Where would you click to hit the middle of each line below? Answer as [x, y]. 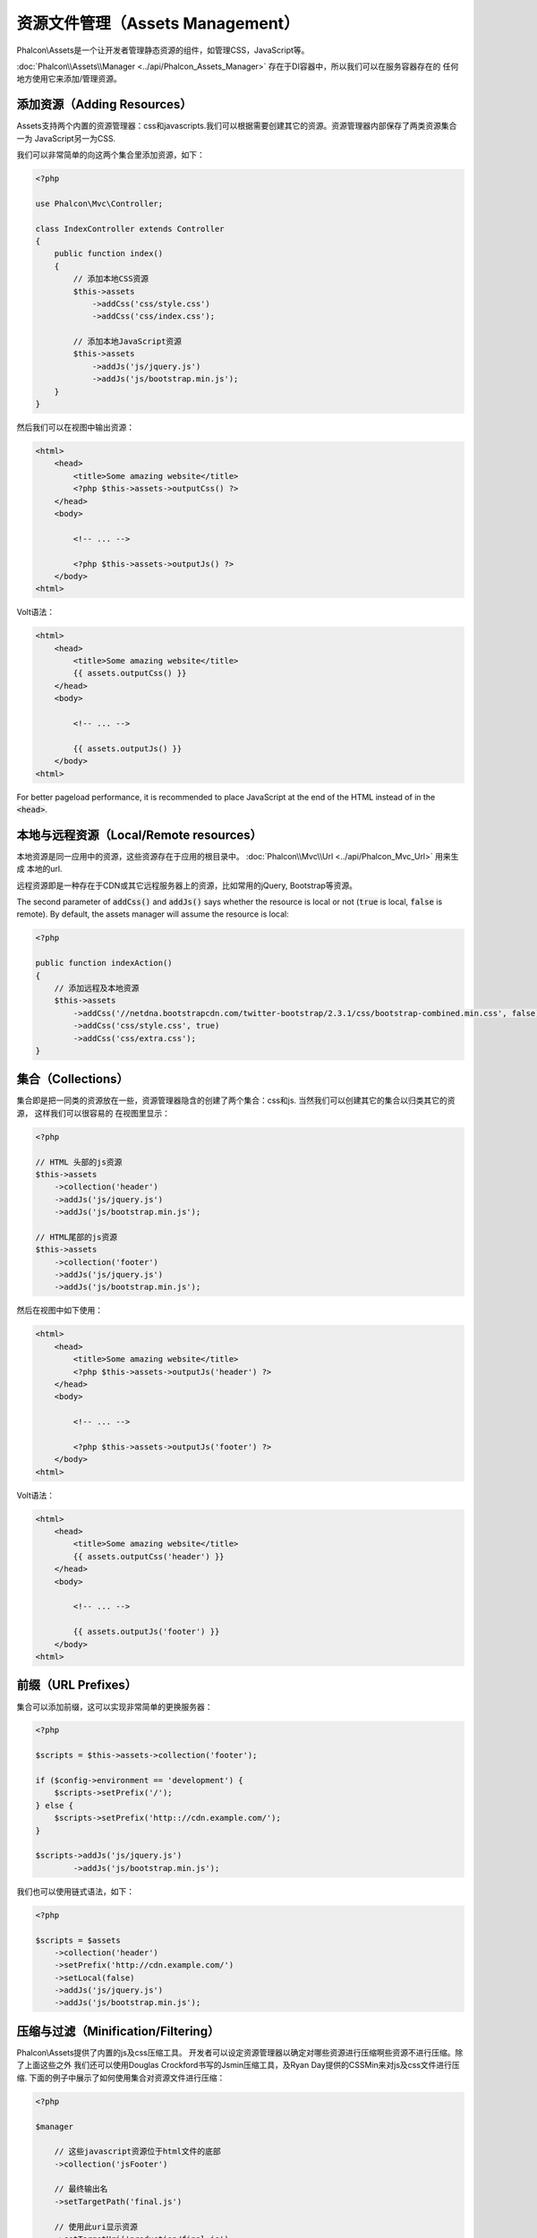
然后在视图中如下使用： [60, 1311]
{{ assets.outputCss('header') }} [149, 1556]
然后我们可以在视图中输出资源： [75, 427]
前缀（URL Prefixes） [77, 1685]
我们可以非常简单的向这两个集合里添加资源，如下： [111, 155]
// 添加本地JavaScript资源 [128, 342]
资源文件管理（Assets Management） [158, 23]
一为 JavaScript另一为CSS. [66, 138]
